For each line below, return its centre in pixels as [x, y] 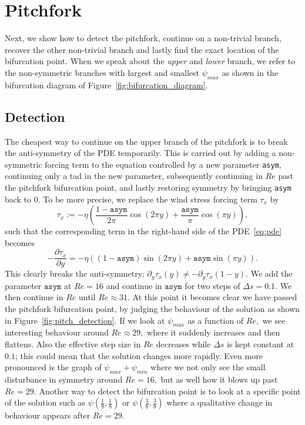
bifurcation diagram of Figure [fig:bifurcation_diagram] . [106, 84]
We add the [272, 273]
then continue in [34, 297]
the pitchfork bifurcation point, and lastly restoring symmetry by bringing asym [148, 187]
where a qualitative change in [219, 402]
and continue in [134, 285]
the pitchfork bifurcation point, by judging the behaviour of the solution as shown [152, 309]
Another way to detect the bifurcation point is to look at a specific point [170, 391]
